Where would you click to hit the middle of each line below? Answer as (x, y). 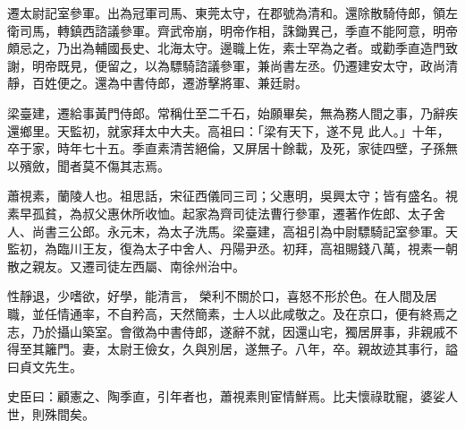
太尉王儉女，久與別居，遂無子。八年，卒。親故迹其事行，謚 (282, 349)
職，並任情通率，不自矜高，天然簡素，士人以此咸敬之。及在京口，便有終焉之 (232, 313)
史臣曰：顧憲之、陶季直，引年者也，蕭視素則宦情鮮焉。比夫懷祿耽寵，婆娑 (226, 396)
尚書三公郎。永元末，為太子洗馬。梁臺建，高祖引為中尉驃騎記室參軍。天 (245, 231)
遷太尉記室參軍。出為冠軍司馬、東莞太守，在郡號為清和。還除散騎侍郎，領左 (232, 13)
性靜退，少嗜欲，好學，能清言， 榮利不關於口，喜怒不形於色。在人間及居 (222, 296)
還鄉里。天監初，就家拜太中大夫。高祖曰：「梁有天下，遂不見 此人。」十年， (228, 130)
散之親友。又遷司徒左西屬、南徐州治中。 (126, 266)
